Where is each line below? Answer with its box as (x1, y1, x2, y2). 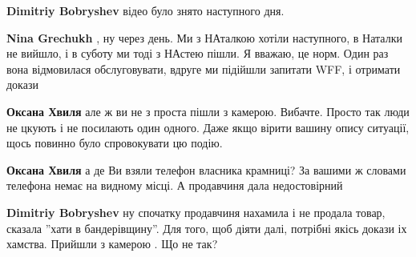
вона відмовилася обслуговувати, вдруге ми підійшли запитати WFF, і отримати (6, 60, 401, 77)
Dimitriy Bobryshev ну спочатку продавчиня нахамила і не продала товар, (6, 203, 386, 220)
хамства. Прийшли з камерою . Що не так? (6, 235, 218, 252)
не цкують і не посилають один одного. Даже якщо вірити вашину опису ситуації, (6, 118, 410, 135)
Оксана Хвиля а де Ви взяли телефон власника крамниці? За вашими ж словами (6, 161, 406, 178)
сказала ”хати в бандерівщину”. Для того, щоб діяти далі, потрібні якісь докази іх (6, 219, 407, 236)
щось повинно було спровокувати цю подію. (6, 135, 223, 151)
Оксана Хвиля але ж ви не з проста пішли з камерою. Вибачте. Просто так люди (6, 102, 410, 119)
